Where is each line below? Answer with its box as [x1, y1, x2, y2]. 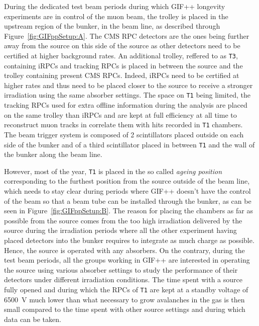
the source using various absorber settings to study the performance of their [4, 264, 238, 275]
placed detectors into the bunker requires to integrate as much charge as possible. [4, 234, 254, 245]
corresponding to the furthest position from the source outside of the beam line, [4, 176, 250, 186]
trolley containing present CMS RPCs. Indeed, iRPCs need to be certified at [4, 70, 239, 80]
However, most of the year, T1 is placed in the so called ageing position [4, 166, 222, 176]
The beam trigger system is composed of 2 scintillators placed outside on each [4, 129, 244, 139]
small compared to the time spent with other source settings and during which [4, 304, 245, 314]
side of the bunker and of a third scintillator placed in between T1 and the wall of [4, 139, 255, 149]
